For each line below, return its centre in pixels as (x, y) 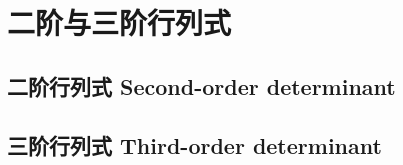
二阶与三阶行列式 (119, 22)
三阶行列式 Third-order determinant (194, 144)
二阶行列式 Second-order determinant (201, 85)
